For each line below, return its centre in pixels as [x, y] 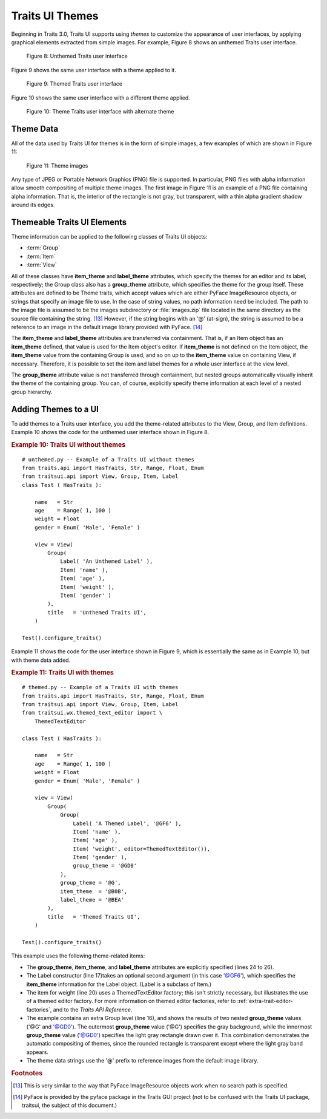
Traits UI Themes [55, 16]
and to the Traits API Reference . [93, 1009]
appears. [37, 1052]
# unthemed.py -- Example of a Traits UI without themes [108, 459]
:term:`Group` [43, 248]
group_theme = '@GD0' [105, 866]
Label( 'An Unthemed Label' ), [107, 561]
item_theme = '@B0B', [94, 891]
